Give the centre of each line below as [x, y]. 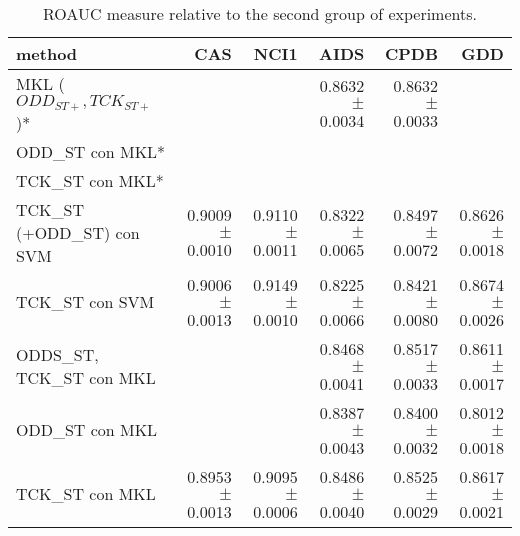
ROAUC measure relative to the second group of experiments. [260, 13]
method [47, 53]
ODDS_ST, [57, 354]
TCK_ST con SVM [85, 302]
